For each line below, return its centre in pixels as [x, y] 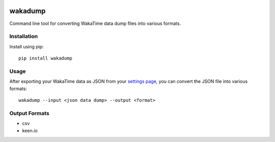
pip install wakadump [45, 58]
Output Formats [29, 113]
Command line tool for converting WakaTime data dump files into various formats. [95, 23]
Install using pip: [27, 46]
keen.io [30, 130]
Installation [24, 37]
